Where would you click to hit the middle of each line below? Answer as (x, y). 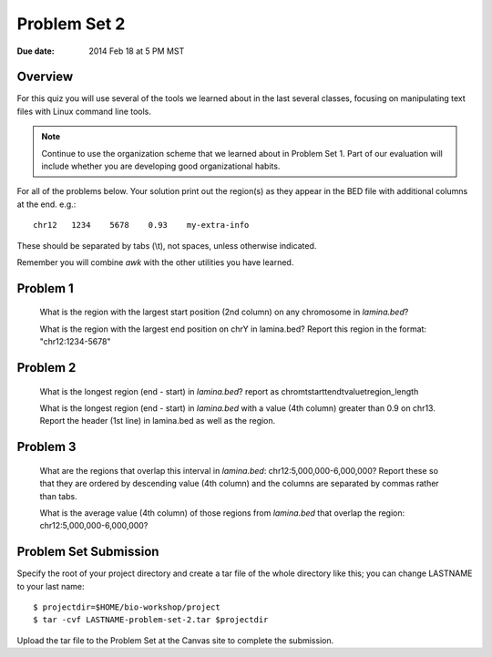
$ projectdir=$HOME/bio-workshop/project (127, 607)
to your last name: (51, 586)
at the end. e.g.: (46, 204)
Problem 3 (46, 447)
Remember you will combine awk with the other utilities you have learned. (155, 262)
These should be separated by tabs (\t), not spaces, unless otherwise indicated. (167, 245)
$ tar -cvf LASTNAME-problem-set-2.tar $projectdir (151, 620)
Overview (45, 77)
